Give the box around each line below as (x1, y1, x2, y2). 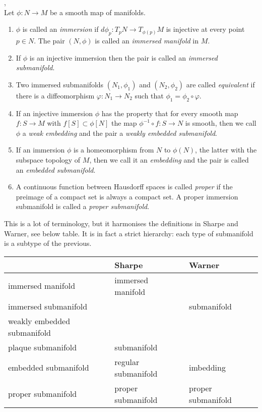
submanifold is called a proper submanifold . (16, 201, 150, 212)
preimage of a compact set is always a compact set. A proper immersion (16, 191, 238, 201)
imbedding (188, 362, 226, 374)
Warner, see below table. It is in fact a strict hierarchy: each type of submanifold (4, 228, 253, 238)
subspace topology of (16, 154, 81, 165)
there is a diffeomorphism (16, 90, 95, 100)
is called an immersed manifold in (95, 35, 199, 45)
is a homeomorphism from (74, 144, 154, 155)
